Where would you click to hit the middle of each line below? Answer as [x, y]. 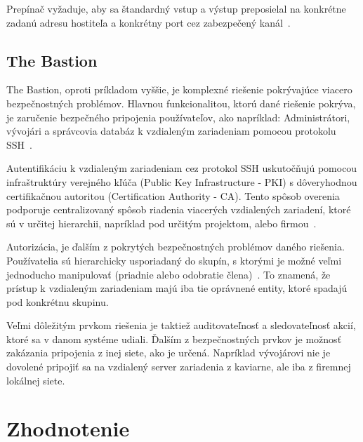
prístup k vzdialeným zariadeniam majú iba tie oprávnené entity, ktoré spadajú [177, 288]
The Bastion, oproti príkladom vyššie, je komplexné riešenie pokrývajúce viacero [179, 89]
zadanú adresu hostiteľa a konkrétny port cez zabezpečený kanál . [148, 22]
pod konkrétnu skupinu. [58, 301]
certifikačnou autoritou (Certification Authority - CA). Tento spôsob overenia [173, 195]
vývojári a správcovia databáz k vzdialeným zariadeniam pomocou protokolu [171, 131]
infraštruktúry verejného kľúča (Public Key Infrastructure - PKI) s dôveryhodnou [182, 181]
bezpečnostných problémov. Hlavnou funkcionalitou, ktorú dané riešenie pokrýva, [181, 103]
